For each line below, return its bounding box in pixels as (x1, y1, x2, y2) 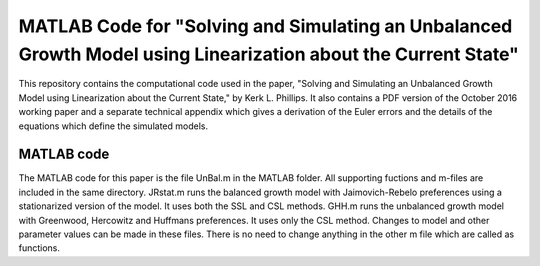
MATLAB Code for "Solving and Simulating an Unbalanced (18, 15, 513, 37)
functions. (18, 242, 60, 254)
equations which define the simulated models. (18, 120, 209, 132)
